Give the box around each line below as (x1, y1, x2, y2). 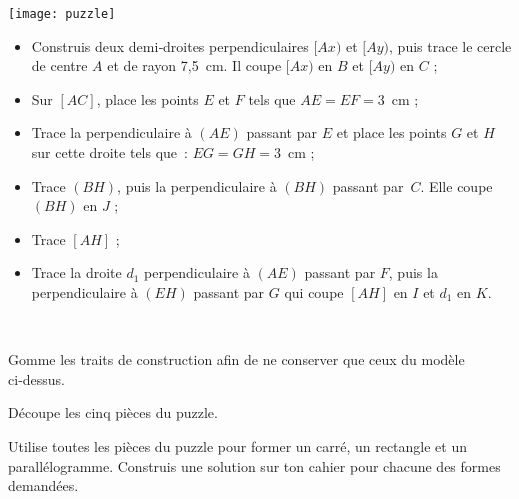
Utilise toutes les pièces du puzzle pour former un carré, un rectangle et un (8, 435, 468, 456)
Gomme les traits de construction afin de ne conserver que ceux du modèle (8, 349, 465, 370)
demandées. (8, 475, 79, 496)
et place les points (336, 122, 447, 143)
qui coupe (284, 282, 344, 302)
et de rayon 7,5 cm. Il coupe (107, 55, 282, 76)
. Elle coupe (420, 175, 493, 196)
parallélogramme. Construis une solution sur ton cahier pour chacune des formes (8, 455, 501, 476)
